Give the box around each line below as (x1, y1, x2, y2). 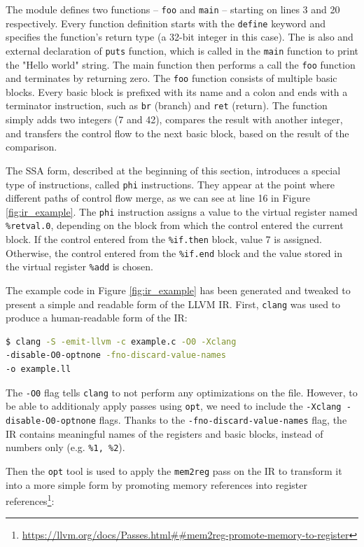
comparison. (6, 139, 57, 154)
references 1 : (6, 492, 55, 508)
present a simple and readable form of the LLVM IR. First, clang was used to (6, 296, 341, 311)
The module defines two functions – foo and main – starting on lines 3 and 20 (6, 2, 340, 16)
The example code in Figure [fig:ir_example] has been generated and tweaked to (6, 283, 351, 298)
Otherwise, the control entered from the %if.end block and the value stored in (6, 245, 342, 260)
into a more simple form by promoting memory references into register (6, 477, 308, 492)
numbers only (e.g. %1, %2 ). (6, 440, 125, 455)
